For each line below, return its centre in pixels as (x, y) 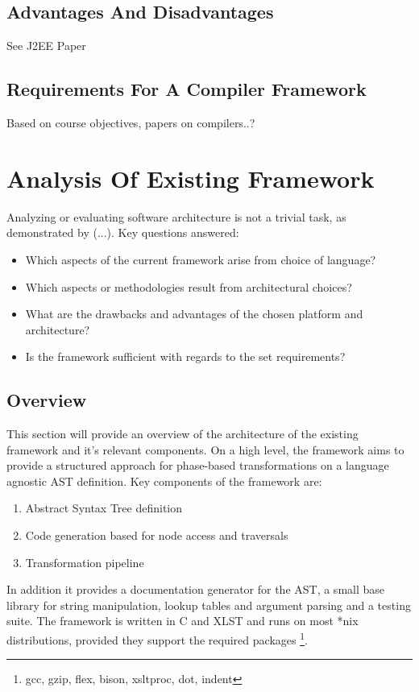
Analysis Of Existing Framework (191, 178)
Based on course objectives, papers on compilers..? (131, 122)
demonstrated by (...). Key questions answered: (123, 232)
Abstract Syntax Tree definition (104, 508)
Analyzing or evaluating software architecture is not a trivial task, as (176, 216)
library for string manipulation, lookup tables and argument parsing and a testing (209, 605)
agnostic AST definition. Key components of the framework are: (164, 481)
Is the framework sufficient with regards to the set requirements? (185, 356)
